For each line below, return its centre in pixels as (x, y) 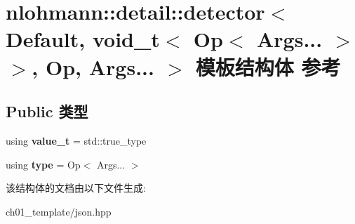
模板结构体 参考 (268, 66)
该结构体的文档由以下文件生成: (76, 188)
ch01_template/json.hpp (59, 211)
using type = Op (43, 164)
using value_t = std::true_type (76, 140)
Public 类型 (47, 111)
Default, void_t (83, 39)
